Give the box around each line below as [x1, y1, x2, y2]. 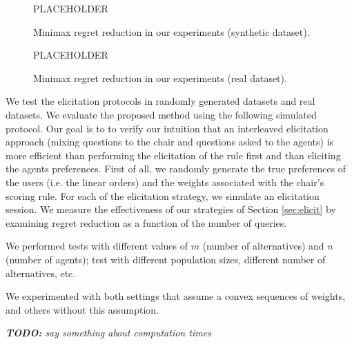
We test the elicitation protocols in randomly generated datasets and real [6, 94, 315, 108]
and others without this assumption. [6, 302, 159, 316]
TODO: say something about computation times [6, 325, 211, 340]
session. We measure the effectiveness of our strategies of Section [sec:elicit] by [6, 202, 336, 216]
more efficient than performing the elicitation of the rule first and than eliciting [6, 148, 341, 162]
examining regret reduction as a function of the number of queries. [6, 215, 287, 230]
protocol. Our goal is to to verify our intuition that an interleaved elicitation [6, 121, 329, 135]
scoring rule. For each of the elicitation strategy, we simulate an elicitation [6, 188, 320, 203]
